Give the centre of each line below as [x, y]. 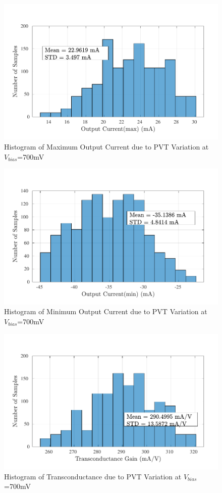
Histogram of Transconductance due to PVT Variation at [93, 476]
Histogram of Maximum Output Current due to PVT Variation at [106, 147]
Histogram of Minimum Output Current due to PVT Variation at [106, 311]
